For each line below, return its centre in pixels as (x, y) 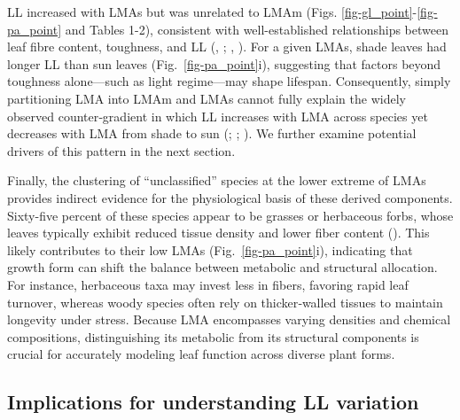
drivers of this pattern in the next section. (121, 150)
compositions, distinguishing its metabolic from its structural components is (213, 336)
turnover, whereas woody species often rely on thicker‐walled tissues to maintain (225, 302)
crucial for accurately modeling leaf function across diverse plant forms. (201, 354)
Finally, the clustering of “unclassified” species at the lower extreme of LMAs (217, 180)
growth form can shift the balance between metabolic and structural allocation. (222, 267)
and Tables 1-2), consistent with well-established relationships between (257, 29)
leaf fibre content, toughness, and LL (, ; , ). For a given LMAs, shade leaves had (227, 47)
